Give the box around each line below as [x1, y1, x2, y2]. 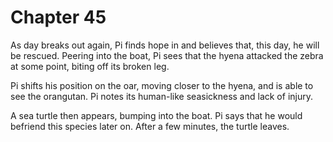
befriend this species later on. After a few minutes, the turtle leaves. [10, 120, 290, 132]
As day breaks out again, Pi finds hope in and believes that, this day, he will [10, 39, 320, 51]
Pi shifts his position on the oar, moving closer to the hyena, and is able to [10, 79, 314, 91]
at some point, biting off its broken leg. [10, 60, 170, 72]
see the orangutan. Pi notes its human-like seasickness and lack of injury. [10, 90, 313, 102]
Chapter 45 [10, 6, 107, 29]
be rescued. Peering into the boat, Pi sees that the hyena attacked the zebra [10, 49, 324, 61]
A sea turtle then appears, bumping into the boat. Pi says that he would [10, 109, 303, 121]
